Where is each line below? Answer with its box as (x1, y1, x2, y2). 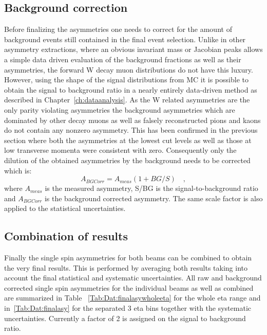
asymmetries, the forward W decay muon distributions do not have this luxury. (4, 64, 253, 75)
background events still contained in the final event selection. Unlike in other (4, 33, 246, 44)
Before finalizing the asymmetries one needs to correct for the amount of (4, 24, 232, 34)
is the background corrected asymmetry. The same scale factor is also (44, 192, 263, 203)
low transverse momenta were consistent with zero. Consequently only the (4, 145, 237, 155)
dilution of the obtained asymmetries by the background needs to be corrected (4, 154, 251, 165)
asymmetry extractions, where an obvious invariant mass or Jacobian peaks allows (4, 44, 263, 55)
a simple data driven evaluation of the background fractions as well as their (4, 54, 241, 64)
